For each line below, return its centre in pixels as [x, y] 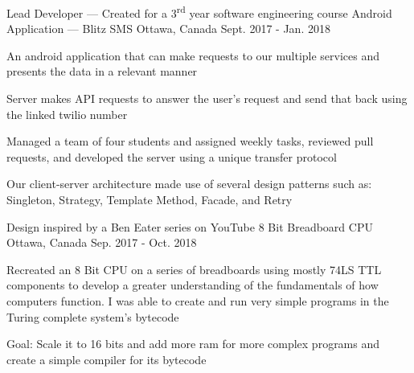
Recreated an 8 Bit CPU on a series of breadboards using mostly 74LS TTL [194, 269]
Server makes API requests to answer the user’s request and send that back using [207, 98]
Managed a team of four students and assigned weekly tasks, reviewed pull [190, 141]
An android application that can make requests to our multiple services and [193, 55]
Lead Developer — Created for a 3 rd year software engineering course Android [199, 12]
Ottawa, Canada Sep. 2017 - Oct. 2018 [102, 242]
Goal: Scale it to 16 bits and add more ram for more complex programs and [193, 344]
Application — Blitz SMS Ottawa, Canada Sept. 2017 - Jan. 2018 [168, 29]
